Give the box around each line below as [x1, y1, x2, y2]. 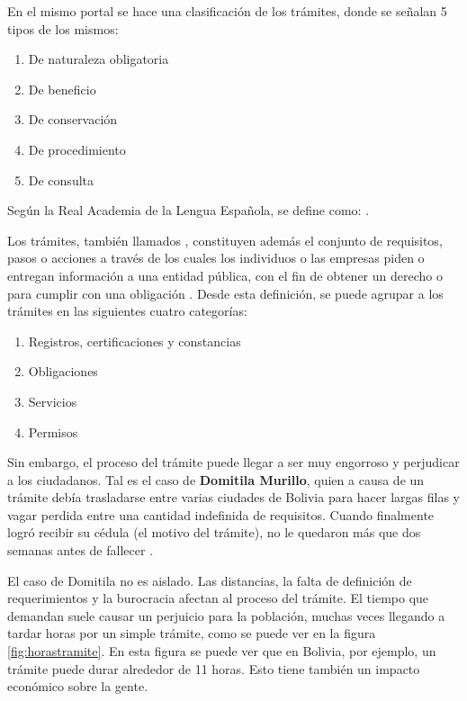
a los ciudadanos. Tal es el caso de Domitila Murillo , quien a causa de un [7, 470, 425, 489]
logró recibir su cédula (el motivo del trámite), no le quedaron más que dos [7, 523, 421, 542]
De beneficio [28, 79, 96, 98]
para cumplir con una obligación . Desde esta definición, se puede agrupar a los [7, 283, 444, 302]
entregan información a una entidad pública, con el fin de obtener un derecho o [7, 265, 443, 284]
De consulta [28, 170, 94, 189]
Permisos [28, 422, 78, 441]
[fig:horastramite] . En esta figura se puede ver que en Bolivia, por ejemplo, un [7, 642, 436, 661]
